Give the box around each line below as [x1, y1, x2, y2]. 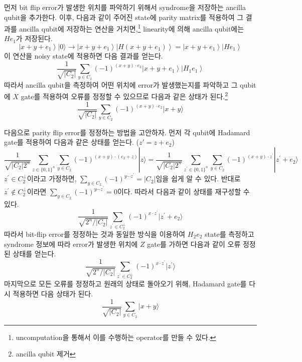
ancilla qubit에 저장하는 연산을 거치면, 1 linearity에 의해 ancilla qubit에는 [19, 22, 244, 34]
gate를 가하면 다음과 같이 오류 [147, 238, 241, 249]
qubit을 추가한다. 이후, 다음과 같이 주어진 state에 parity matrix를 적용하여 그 [4, 12, 244, 22]
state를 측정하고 [205, 228, 254, 239]
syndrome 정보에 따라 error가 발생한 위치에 [4, 238, 138, 249]
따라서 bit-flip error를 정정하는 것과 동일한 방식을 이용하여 [4, 228, 186, 239]
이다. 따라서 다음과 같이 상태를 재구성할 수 [117, 186, 250, 197]
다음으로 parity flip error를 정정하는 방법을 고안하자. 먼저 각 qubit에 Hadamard [4, 127, 250, 137]
